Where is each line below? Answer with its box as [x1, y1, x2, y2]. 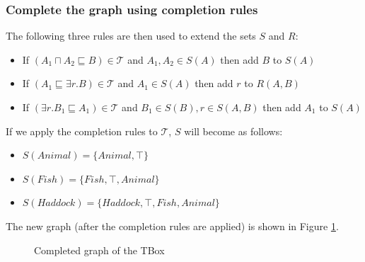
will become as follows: [184, 123, 283, 138]
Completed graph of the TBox [34, 242, 165, 257]
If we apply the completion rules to [6, 123, 158, 138]
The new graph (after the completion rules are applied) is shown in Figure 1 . [6, 218, 339, 233]
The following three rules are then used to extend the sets [6, 28, 256, 43]
